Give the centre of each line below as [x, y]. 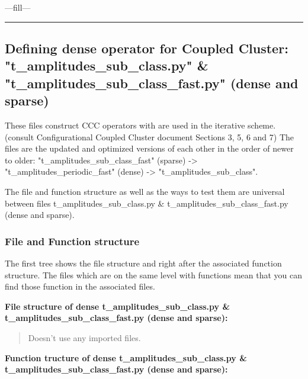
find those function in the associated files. [80, 286]
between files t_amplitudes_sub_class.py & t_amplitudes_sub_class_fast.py [147, 203]
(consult [20, 136]
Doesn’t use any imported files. [84, 337]
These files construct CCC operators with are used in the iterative [125, 125]
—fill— [18, 7]
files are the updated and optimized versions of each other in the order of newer [149, 148]
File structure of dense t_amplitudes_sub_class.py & [117, 306]
